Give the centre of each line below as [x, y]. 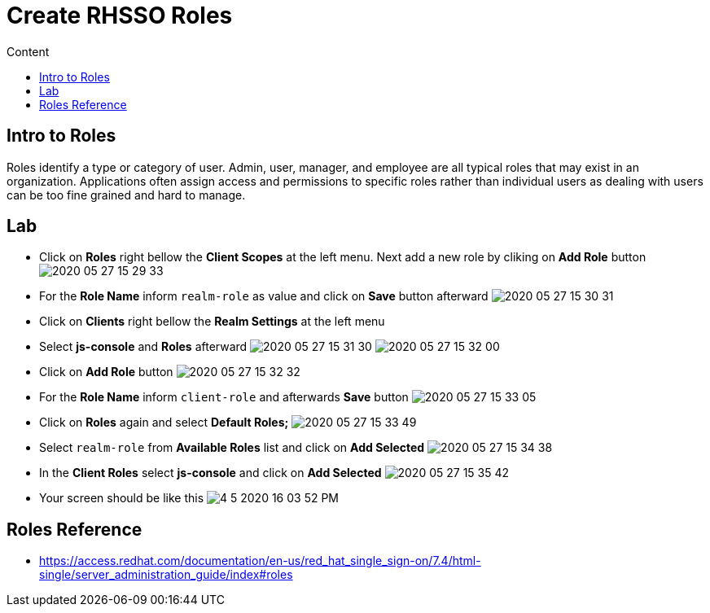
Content [28, 51]
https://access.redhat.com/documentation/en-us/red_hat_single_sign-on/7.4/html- [260, 561]
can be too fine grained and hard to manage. [126, 195]
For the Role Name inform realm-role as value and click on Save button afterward [264, 296]
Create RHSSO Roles [120, 15]
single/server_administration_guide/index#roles [166, 575]
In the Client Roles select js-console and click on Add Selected [210, 473]
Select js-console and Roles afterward [143, 347]
